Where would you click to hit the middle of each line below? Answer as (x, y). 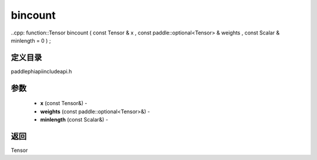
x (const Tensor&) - (64, 103)
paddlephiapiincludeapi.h (41, 71)
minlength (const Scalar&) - (74, 120)
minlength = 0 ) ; (31, 40)
